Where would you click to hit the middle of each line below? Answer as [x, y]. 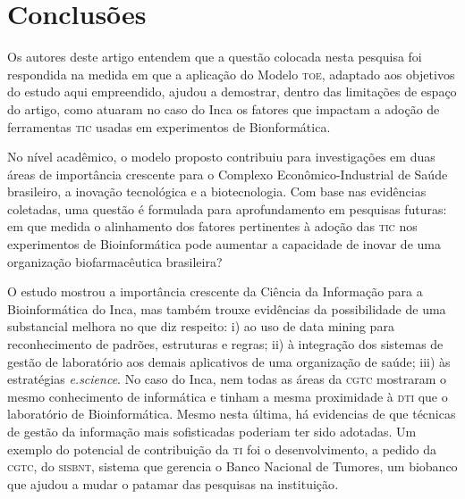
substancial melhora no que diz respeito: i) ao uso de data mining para [201, 326]
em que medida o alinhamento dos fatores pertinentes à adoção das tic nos [212, 226]
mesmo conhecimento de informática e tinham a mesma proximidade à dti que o [228, 396]
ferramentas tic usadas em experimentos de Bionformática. [169, 126]
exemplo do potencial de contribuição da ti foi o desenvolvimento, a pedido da [222, 449]
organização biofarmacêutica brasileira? [115, 261]
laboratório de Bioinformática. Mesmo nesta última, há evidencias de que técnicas [232, 414]
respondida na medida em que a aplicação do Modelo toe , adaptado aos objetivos [231, 74]
